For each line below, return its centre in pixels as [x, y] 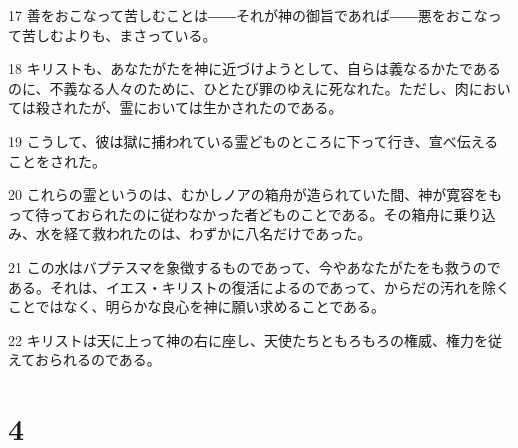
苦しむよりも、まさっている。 [119, 34]
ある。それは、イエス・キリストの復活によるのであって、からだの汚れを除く [259, 286]
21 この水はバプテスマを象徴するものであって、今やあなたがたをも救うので [254, 266]
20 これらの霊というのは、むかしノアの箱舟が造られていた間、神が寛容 [241, 194]
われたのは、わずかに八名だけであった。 [238, 233]
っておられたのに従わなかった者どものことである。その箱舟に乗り [265, 213]
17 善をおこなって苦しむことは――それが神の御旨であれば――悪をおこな [248, 15]
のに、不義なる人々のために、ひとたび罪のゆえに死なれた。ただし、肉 [238, 87]
